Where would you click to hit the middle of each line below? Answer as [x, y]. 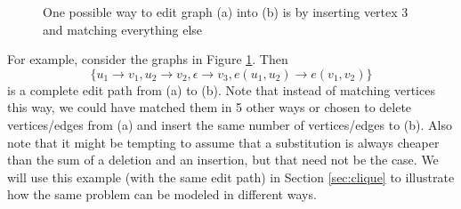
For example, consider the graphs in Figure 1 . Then [148, 59]
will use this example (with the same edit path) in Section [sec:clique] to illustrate [231, 177]
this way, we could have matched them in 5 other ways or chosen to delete [210, 107]
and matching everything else [123, 29]
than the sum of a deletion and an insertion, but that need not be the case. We [223, 160]
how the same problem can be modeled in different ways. [162, 194]
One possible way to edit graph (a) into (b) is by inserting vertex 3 [226, 12]
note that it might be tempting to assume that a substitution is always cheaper [223, 142]
